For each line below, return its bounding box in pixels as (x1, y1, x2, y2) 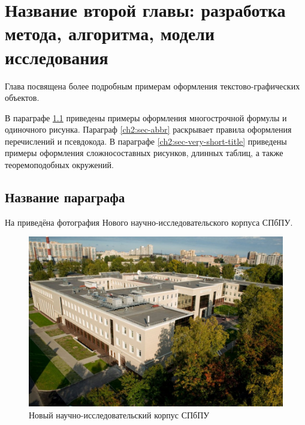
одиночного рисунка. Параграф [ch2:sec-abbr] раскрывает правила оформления (5, 123, 292, 136)
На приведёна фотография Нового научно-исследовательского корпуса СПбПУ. (5, 216, 293, 228)
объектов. (5, 91, 40, 104)
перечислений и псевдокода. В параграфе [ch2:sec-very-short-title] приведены (5, 134, 287, 147)
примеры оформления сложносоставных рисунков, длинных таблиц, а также (5, 146, 283, 159)
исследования (5, 44, 108, 69)
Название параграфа (5, 188, 125, 206)
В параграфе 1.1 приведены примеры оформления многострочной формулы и (5, 111, 287, 124)
